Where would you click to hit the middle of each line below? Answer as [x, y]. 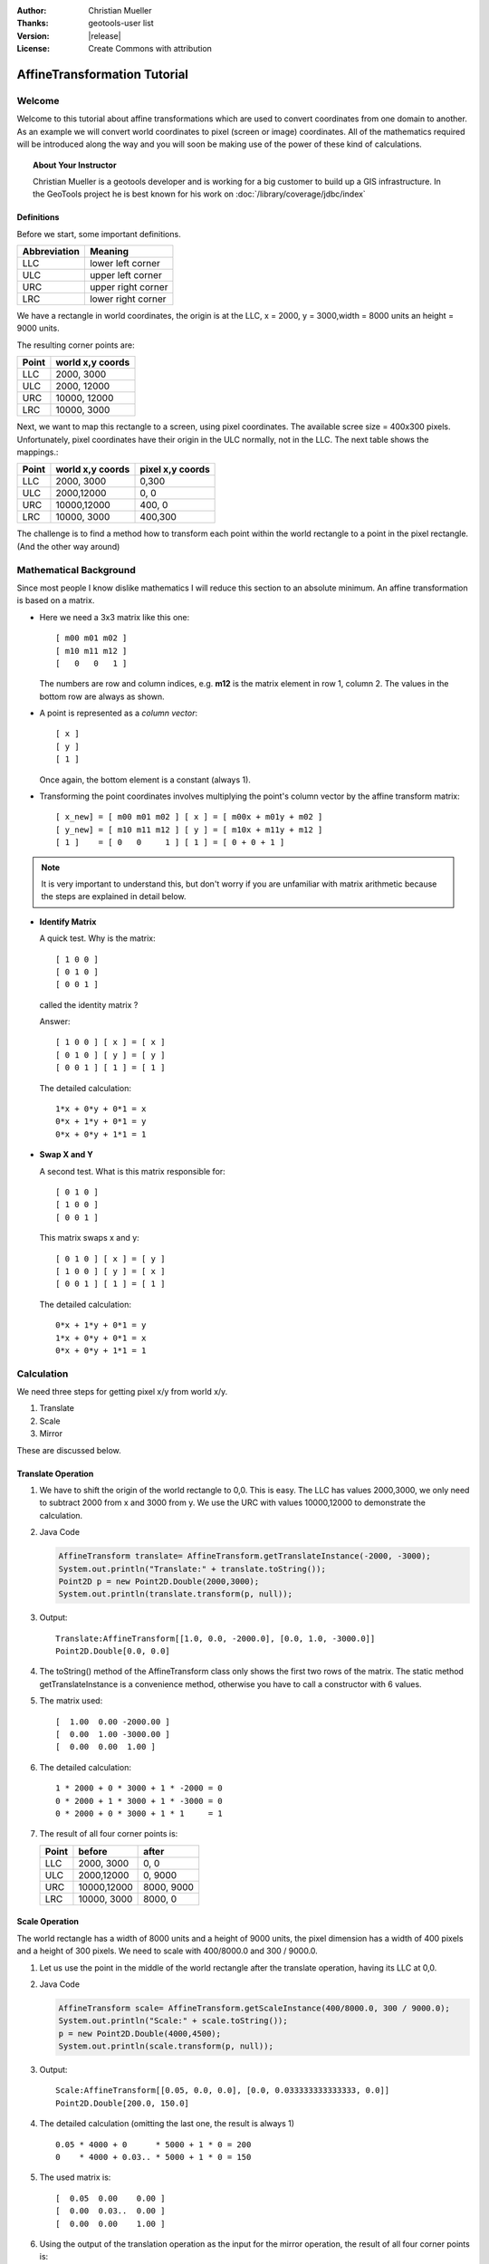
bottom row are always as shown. [102, 696]
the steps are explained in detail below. [114, 897]
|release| [105, 35]
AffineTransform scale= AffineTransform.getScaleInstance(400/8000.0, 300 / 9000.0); [254, 2008]
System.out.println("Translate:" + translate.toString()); [192, 1568]
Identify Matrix [68, 921]
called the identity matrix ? [89, 1004]
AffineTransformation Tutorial [103, 74]
